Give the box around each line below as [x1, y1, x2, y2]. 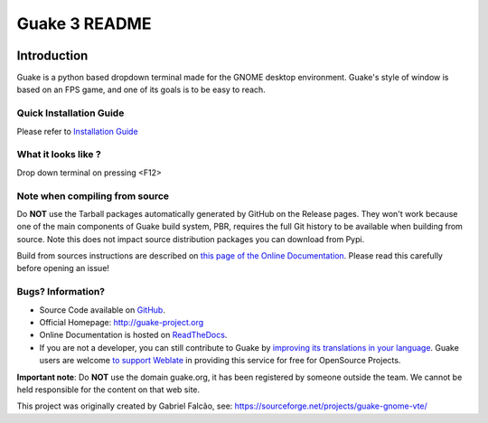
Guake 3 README [16, 14, 152, 33]
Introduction [16, 48, 89, 63]
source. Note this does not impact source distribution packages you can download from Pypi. [16, 233, 365, 244]
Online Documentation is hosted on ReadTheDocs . [39, 330, 228, 341]
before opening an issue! [16, 263, 110, 274]
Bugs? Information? [16, 286, 106, 298]
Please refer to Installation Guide [16, 126, 139, 136]
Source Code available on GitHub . [39, 304, 166, 315]
